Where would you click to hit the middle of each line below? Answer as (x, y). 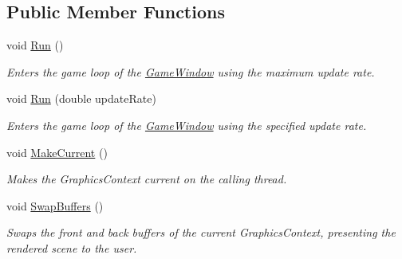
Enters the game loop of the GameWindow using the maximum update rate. (191, 71)
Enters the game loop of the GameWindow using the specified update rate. (187, 125)
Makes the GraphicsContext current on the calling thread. (147, 179)
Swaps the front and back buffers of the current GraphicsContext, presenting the (201, 232)
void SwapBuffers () (55, 205)
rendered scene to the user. (72, 247)
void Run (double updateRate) (81, 98)
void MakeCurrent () (57, 152)
